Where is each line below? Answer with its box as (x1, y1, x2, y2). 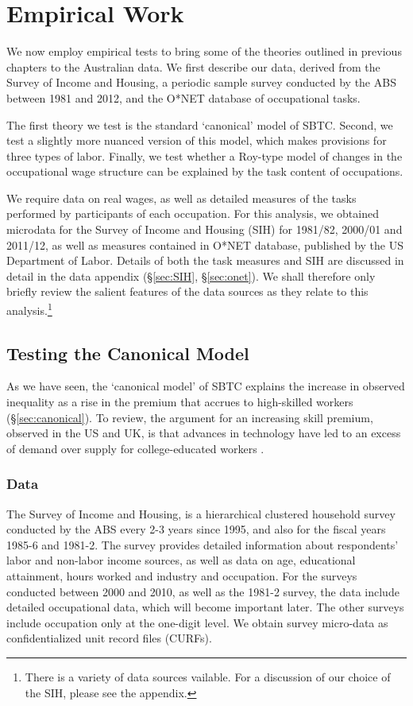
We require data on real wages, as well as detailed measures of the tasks (6, 189, 357, 206)
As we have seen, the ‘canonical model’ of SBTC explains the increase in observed (6, 378, 405, 394)
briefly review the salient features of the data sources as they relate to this (6, 283, 369, 300)
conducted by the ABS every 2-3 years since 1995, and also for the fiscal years (6, 521, 386, 537)
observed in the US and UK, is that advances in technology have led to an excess (6, 425, 401, 441)
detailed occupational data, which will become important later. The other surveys (6, 599, 404, 615)
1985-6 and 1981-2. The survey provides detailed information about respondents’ (6, 536, 399, 553)
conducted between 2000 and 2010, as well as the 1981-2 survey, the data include (6, 583, 399, 599)
